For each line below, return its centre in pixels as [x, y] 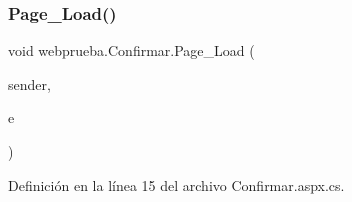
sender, [29, 83]
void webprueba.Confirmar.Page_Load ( [131, 50]
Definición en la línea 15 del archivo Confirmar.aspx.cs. [176, 184]
